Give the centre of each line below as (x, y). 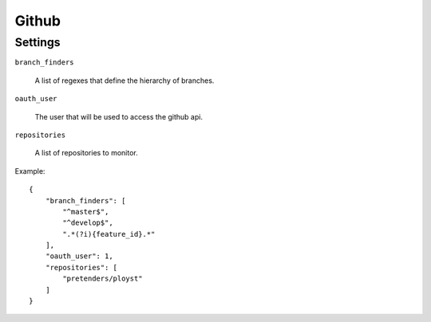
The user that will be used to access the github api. (119, 116)
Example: (30, 171)
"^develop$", (88, 223)
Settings (38, 42)
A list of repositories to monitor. (87, 153)
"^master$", (86, 212)
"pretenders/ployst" (103, 279)
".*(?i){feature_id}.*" (109, 234)
